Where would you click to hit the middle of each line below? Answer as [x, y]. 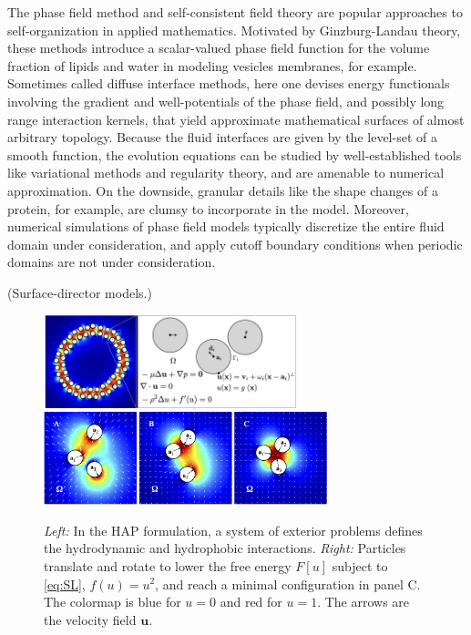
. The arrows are [363, 602]
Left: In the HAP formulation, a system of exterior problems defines [233, 530]
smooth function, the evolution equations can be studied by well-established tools [235, 154]
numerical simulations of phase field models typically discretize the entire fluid [226, 226]
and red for [251, 602]
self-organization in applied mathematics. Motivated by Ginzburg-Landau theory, [234, 30]
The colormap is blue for [113, 602]
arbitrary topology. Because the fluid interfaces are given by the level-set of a [222, 137]
